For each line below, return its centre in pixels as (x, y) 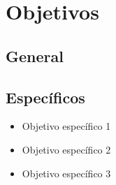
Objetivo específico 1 (66, 126)
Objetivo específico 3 (66, 173)
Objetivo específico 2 (66, 149)
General (35, 55)
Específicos (45, 97)
